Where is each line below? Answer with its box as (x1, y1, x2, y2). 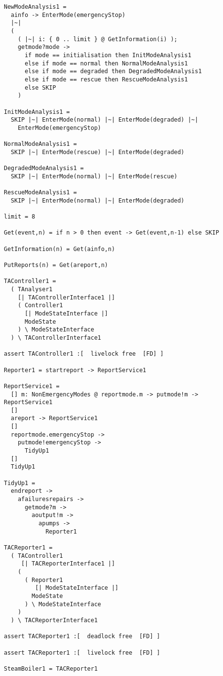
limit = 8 (4, 213, 35, 220)
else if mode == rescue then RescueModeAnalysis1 (24, 76, 188, 83)
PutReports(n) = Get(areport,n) (4, 262, 108, 268)
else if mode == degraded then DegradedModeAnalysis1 (24, 68, 202, 75)
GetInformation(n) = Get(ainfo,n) (4, 245, 115, 252)
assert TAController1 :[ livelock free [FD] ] (4, 350, 164, 358)
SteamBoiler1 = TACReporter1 (4, 665, 98, 672)
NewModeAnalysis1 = (4, 3, 66, 10)
